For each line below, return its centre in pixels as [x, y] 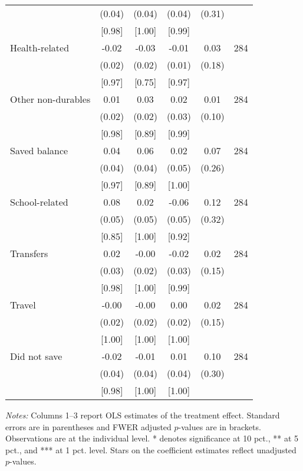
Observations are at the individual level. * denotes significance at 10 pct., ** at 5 [152, 438]
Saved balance [39, 150]
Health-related [40, 48]
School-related [39, 202]
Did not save [36, 356]
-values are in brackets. [220, 426]
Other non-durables [50, 99]
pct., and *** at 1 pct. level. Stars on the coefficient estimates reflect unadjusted [151, 449]
